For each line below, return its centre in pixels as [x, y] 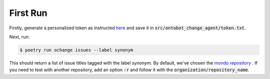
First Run [28, 13]
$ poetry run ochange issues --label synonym [76, 50]
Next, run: [19, 37]
